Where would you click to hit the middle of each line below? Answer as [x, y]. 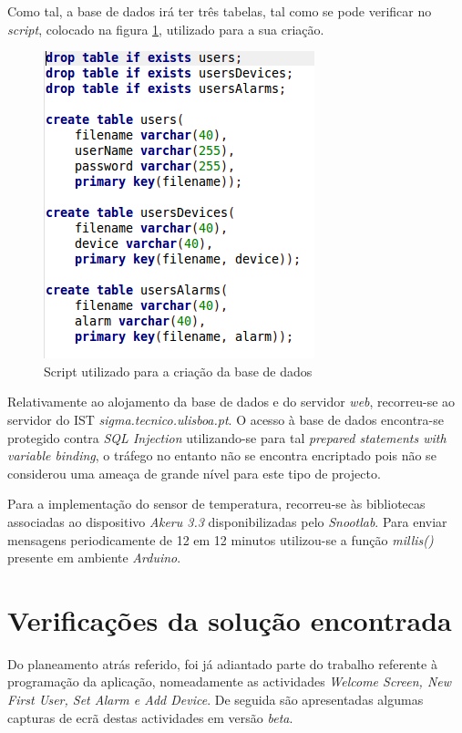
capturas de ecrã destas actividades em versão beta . [150, 717]
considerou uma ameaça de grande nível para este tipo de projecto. [194, 473]
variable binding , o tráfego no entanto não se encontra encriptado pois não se [222, 455]
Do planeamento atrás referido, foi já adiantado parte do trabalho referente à [222, 663]
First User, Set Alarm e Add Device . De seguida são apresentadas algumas [216, 700]
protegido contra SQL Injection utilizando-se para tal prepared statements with [227, 437]
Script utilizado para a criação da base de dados [178, 371]
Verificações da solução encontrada [230, 619]
